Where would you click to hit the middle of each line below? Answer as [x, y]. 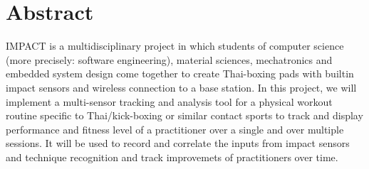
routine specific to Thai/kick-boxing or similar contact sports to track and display [184, 115]
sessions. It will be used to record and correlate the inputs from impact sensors [178, 143]
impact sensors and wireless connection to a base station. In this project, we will [181, 87]
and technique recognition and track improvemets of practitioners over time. [172, 157]
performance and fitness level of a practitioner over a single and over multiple [175, 129]
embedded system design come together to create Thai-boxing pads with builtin [180, 73]
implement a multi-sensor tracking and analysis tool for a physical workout [169, 101]
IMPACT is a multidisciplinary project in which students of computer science [175, 46]
